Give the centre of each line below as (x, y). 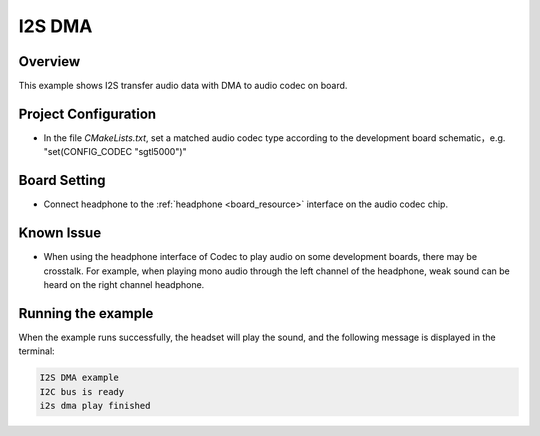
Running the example (86, 313)
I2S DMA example (79, 378)
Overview (49, 61)
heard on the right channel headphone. (124, 284)
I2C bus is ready (82, 391)
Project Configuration (87, 113)
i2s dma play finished (95, 406)
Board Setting (62, 180)
